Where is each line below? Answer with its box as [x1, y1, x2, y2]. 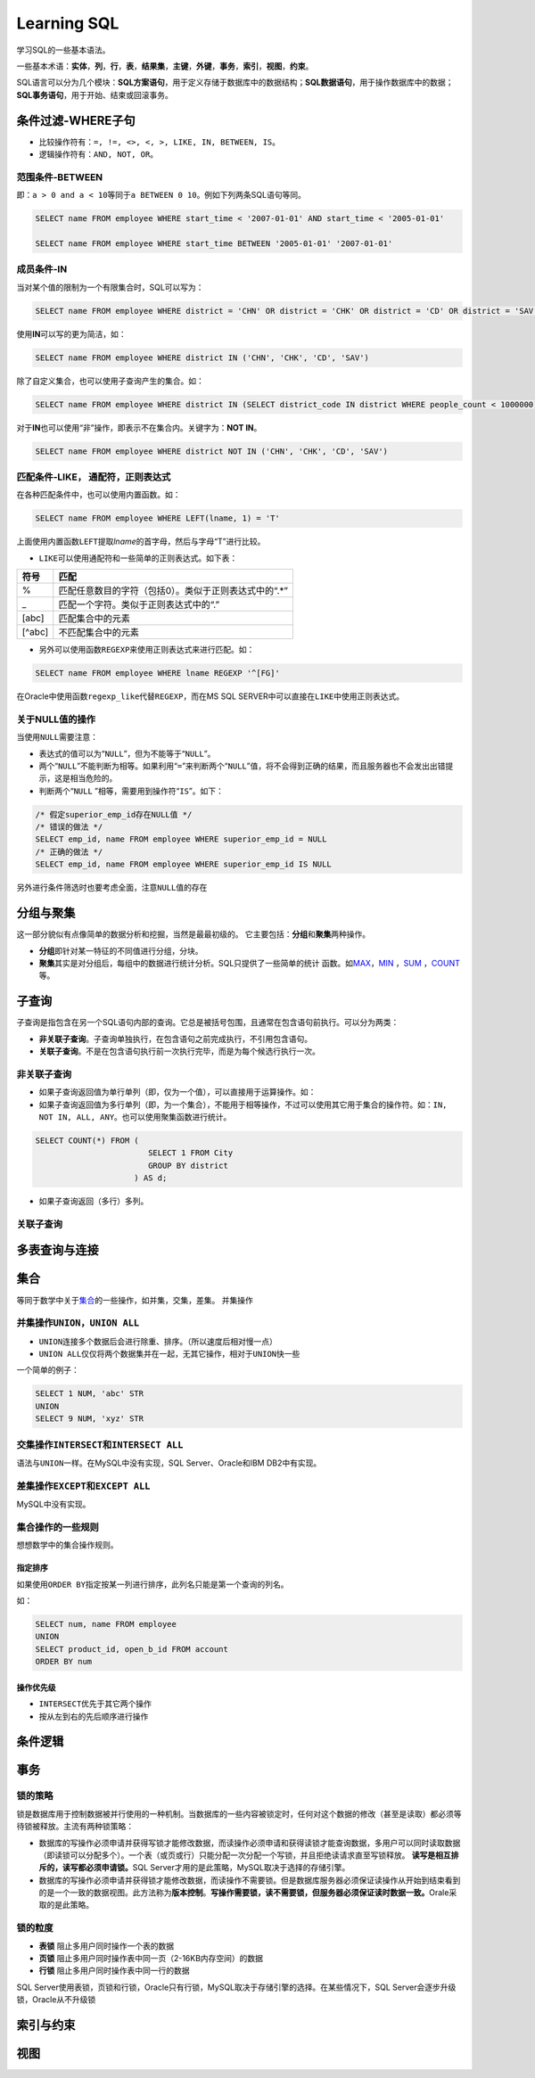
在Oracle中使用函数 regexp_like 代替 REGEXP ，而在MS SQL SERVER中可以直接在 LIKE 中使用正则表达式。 [16, 691, 405, 702]
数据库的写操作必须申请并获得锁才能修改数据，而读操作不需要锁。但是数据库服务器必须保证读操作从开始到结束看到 [38, 1875, 461, 1885]
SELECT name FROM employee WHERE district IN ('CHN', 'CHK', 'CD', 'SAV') [35, 352, 370, 363]
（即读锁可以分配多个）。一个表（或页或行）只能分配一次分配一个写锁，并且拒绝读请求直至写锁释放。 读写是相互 [38, 1850, 451, 1860]
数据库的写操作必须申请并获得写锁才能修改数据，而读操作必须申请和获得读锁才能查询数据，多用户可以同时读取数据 [38, 1837, 461, 1848]
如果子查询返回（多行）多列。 [38, 1195, 149, 1207]
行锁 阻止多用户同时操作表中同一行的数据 [38, 1966, 190, 1976]
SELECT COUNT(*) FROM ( [35, 1135, 140, 1146]
